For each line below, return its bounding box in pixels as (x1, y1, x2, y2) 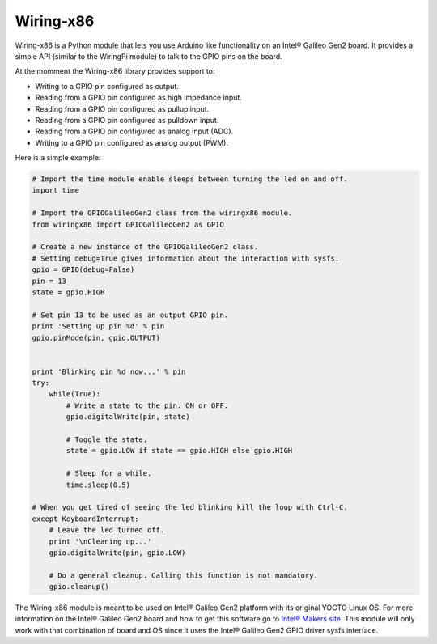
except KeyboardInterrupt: (32, 514, 139, 523)
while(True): (49, 389, 101, 399)
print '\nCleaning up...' (49, 536, 152, 546)
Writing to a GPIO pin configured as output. (35, 81, 180, 91)
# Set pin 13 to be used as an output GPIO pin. (32, 310, 229, 320)
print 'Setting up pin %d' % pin (32, 322, 165, 331)
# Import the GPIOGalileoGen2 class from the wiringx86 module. (32, 209, 293, 218)
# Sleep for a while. (66, 469, 152, 478)
